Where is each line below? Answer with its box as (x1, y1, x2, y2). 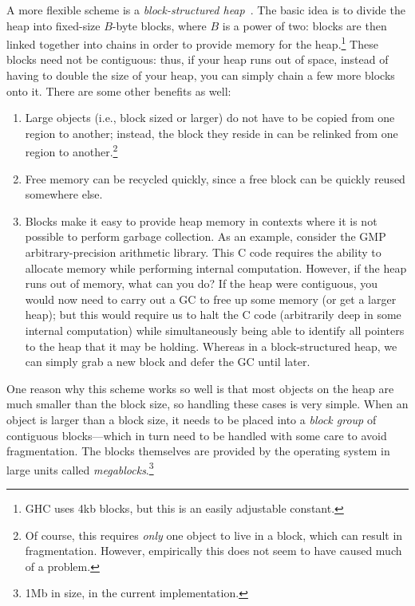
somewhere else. (25, 186, 103, 203)
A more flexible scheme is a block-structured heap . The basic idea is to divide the (6, 2, 405, 18)
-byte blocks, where (112, 17, 207, 33)
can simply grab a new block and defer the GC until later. (25, 353, 310, 370)
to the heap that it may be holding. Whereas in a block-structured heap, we (25, 337, 397, 354)
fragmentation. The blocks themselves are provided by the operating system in (6, 443, 390, 459)
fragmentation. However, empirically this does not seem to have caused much (25, 542, 402, 559)
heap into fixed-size (6, 17, 101, 33)
